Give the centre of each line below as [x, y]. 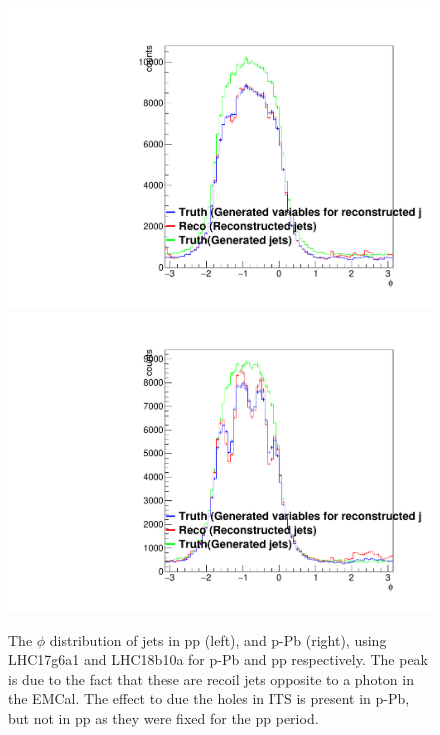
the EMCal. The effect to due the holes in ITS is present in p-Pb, [209, 698]
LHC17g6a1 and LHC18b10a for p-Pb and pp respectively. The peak [218, 659]
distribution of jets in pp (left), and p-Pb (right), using [218, 639]
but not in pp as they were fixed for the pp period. [163, 717]
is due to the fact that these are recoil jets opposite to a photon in [211, 678]
